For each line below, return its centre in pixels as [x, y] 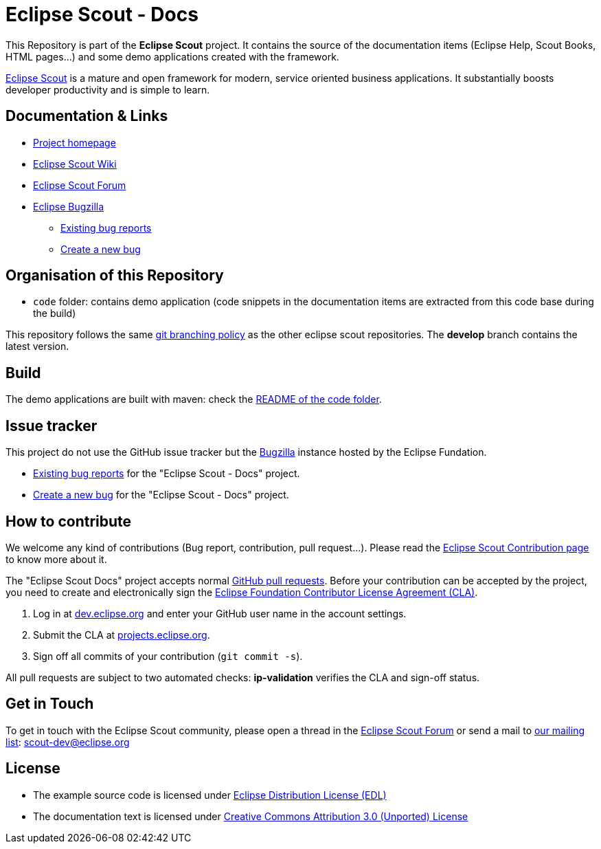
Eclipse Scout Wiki [75, 164]
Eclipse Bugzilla [69, 206]
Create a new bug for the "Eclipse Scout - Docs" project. [161, 495]
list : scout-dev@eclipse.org [68, 742]
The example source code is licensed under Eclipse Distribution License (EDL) [210, 795]
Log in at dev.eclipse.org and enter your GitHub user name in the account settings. [220, 613]
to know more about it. [56, 559]
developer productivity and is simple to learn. [108, 89]
